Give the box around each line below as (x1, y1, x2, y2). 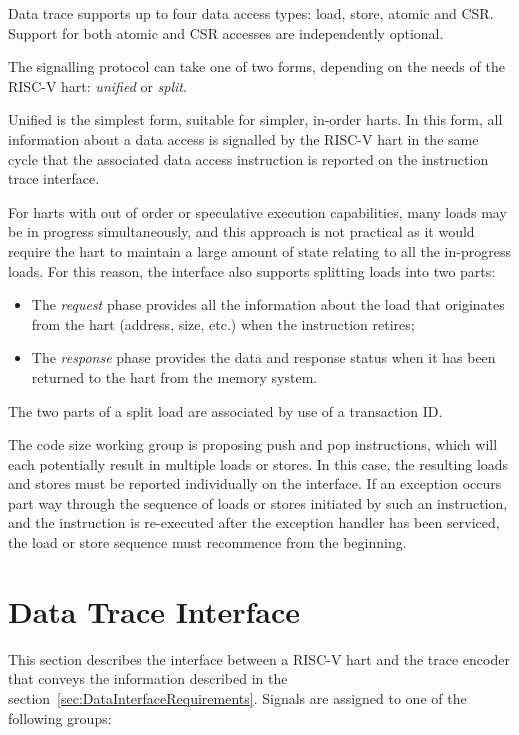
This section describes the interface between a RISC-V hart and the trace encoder (8, 648, 510, 669)
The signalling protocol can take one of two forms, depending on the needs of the (8, 56, 505, 77)
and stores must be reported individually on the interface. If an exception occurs (8, 473, 502, 494)
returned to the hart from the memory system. (31, 366, 318, 387)
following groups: (8, 707, 112, 728)
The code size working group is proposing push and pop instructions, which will (8, 434, 498, 455)
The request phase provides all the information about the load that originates (31, 294, 505, 315)
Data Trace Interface (8, 590, 300, 631)
